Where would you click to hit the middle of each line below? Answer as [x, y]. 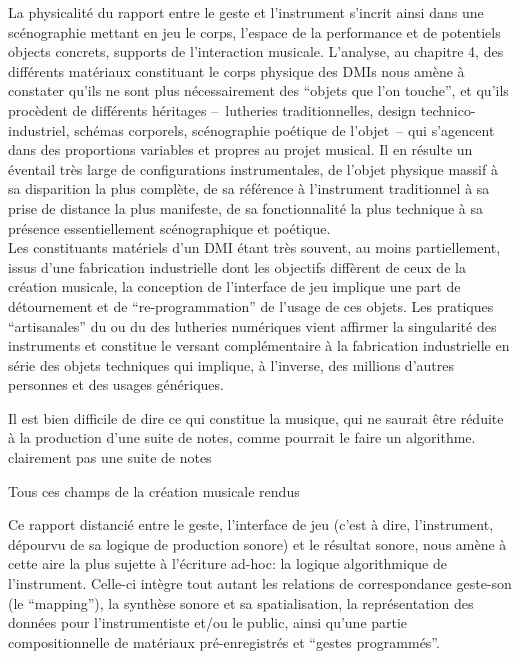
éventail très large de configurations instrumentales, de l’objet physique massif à [253, 168]
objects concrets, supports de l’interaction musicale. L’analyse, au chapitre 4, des [256, 51]
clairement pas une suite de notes [110, 457]
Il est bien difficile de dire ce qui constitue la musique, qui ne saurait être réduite [256, 417]
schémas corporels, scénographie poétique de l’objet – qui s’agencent [284, 129]
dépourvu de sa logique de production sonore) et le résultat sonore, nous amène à [257, 543]
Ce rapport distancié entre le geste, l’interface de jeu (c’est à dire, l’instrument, [251, 524]
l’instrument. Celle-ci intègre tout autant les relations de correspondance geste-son [260, 583]
